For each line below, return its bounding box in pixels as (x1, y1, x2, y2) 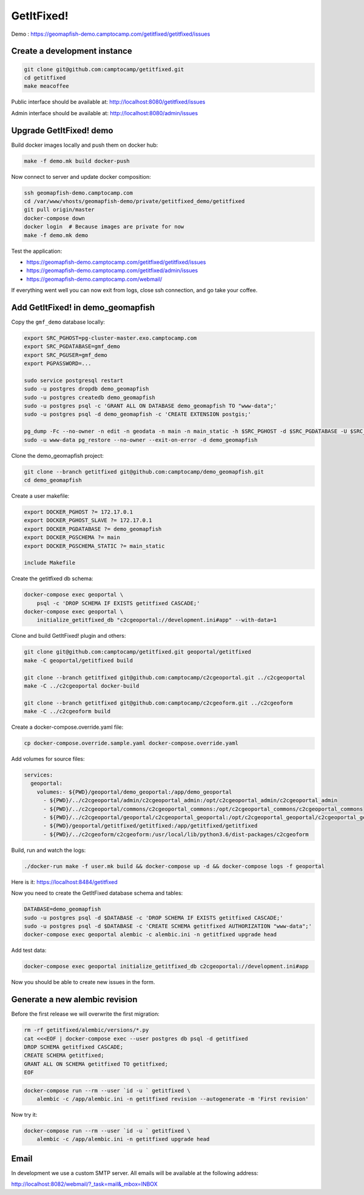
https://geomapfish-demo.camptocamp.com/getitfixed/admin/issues (26, 267, 198, 274)
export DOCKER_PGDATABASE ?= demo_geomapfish (24, 525, 162, 532)
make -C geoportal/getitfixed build (24, 657, 133, 664)
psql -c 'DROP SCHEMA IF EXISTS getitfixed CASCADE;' (36, 600, 200, 606)
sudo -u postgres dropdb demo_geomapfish (24, 386, 149, 392)
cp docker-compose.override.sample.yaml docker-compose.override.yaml (24, 740, 239, 747)
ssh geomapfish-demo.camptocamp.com (24, 189, 133, 196)
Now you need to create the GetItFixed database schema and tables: (11, 889, 183, 897)
